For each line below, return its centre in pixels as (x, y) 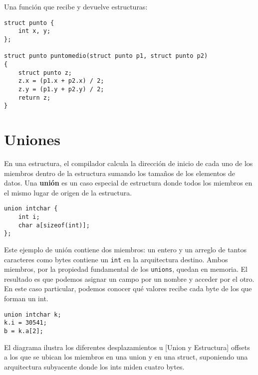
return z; (34, 97)
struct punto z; (45, 73)
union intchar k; (33, 314)
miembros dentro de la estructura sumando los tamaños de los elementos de (120, 173)
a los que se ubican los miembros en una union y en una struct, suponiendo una (126, 357)
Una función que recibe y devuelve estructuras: (76, 6)
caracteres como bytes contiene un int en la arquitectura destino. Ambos (116, 259)
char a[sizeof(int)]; (54, 225)
